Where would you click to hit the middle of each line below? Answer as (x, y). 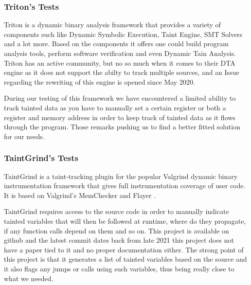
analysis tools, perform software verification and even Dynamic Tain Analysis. (120, 53)
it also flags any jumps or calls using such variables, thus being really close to (119, 268)
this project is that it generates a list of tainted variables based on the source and (125, 259)
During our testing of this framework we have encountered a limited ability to (120, 98)
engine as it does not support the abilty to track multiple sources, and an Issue (122, 72)
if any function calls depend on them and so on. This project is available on (117, 230)
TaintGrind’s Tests (41, 158)
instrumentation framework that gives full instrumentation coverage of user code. (125, 186)
